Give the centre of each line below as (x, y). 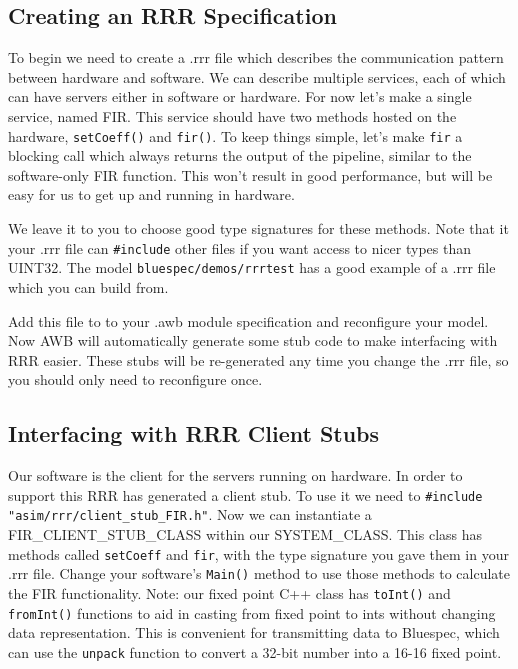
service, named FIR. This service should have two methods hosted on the (232, 115)
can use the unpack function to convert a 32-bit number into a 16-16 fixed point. (255, 651)
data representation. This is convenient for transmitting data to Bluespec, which (254, 632)
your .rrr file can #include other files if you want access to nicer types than (240, 247)
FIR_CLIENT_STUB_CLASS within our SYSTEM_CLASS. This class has (245, 534)
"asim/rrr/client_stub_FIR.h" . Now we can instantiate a (190, 514)
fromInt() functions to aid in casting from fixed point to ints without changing (252, 612)
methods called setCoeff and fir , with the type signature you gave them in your (258, 553)
